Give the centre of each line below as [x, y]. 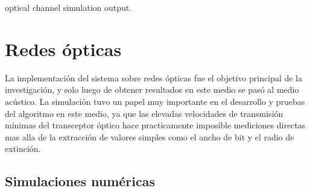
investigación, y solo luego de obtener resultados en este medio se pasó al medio [152, 89]
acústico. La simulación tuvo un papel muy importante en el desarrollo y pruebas [155, 101]
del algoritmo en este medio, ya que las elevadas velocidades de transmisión [144, 113]
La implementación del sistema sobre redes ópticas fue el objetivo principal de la [153, 77]
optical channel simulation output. [68, 7]
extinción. [23, 149]
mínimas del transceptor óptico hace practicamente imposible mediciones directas [155, 125]
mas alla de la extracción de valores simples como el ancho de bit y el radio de [150, 136]
